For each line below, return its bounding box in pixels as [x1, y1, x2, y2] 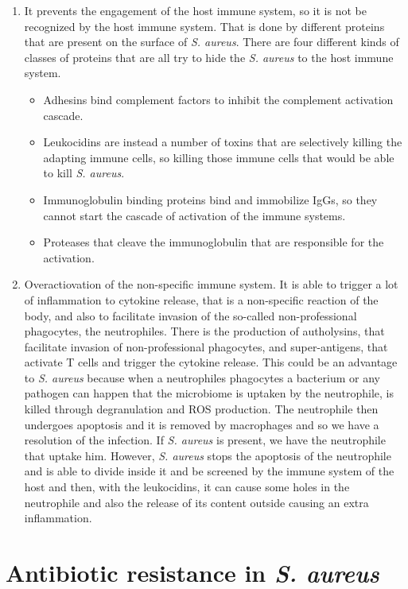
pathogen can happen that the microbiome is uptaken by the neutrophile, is [24, 385, 394, 401]
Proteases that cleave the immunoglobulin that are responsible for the [43, 234, 384, 250]
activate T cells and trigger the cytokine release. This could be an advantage [24, 354, 398, 370]
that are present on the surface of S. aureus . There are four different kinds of [24, 33, 399, 50]
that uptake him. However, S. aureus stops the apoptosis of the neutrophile [24, 447, 391, 463]
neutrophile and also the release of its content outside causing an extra [24, 494, 369, 510]
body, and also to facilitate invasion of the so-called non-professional [24, 307, 357, 324]
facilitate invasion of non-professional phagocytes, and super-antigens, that [24, 338, 388, 355]
